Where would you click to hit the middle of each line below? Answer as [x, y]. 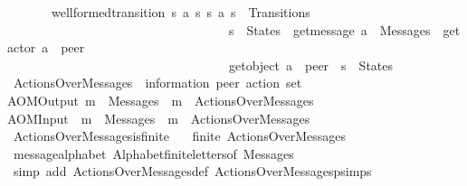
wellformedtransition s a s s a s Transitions [181, 12]
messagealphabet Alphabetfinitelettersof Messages [153, 153]
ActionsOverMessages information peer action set [157, 83]
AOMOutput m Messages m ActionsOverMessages [161, 100]
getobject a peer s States [311, 65]
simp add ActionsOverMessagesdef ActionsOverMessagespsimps [192, 171]
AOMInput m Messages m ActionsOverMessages [159, 118]
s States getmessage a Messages [329, 29]
